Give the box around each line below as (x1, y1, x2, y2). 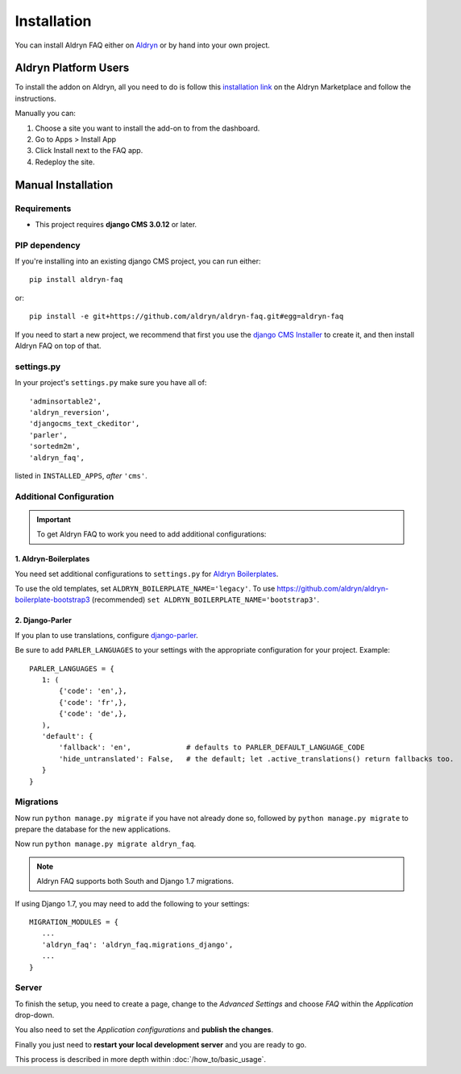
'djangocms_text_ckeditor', (29, 419, 140, 429)
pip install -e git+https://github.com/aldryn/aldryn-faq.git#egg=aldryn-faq (29, 312, 344, 321)
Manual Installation (15, 178, 114, 192)
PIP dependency (15, 239, 81, 251)
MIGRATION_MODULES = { (29, 918, 119, 927)
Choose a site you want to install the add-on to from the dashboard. (35, 123, 260, 133)
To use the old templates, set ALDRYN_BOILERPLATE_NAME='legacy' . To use (15, 584, 276, 594)
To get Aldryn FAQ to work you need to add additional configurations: (36, 529, 267, 539)
